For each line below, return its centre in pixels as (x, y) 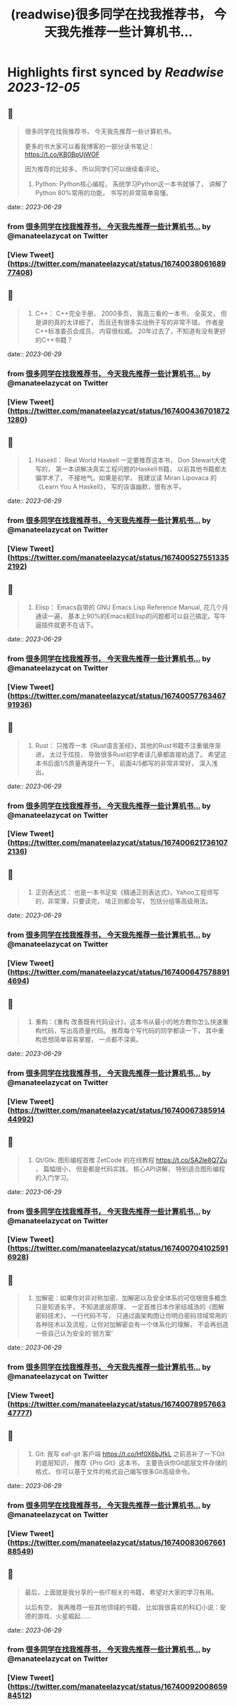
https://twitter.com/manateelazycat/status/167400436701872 (120, 411)
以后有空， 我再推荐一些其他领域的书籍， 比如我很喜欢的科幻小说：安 (125, 1607)
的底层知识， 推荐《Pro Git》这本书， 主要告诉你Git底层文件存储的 (131, 1462)
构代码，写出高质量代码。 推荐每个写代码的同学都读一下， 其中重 (129, 1030)
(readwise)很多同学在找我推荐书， (111, 14)
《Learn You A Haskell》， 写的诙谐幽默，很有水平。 (110, 487)
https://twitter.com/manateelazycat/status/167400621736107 (119, 843)
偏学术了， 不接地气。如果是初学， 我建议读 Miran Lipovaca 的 (126, 478)
